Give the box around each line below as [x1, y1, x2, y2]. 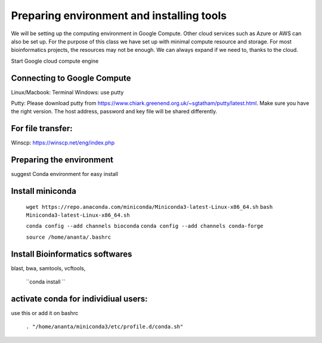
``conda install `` [26, 278, 66, 286]
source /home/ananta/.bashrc [26, 233, 112, 240]
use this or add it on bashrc [11, 310, 79, 316]
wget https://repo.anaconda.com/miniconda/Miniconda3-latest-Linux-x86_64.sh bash [26, 203, 273, 210]
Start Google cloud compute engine [11, 57, 99, 64]
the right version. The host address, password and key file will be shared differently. [11, 108, 218, 115]
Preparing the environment [11, 155, 113, 165]
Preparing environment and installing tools [11, 9, 227, 22]
